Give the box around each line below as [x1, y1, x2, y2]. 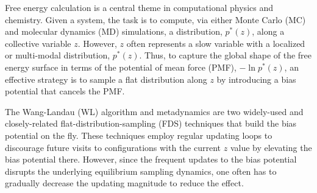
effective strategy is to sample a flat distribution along [5, 72, 207, 85]
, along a [252, 25, 285, 38]
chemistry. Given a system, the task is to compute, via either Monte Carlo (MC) [5, 13, 306, 26]
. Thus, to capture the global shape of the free [139, 49, 312, 61]
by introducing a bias [216, 72, 296, 85]
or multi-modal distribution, [5, 49, 110, 61]
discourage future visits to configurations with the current [5, 141, 221, 153]
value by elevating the [230, 141, 312, 153]
